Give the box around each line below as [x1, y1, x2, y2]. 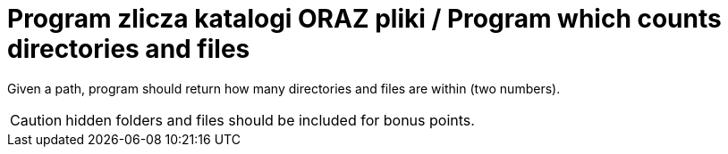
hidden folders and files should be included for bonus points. [65, 110, 475, 129]
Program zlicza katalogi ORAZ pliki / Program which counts [7, 4, 722, 34]
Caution [10, 110, 63, 129]
